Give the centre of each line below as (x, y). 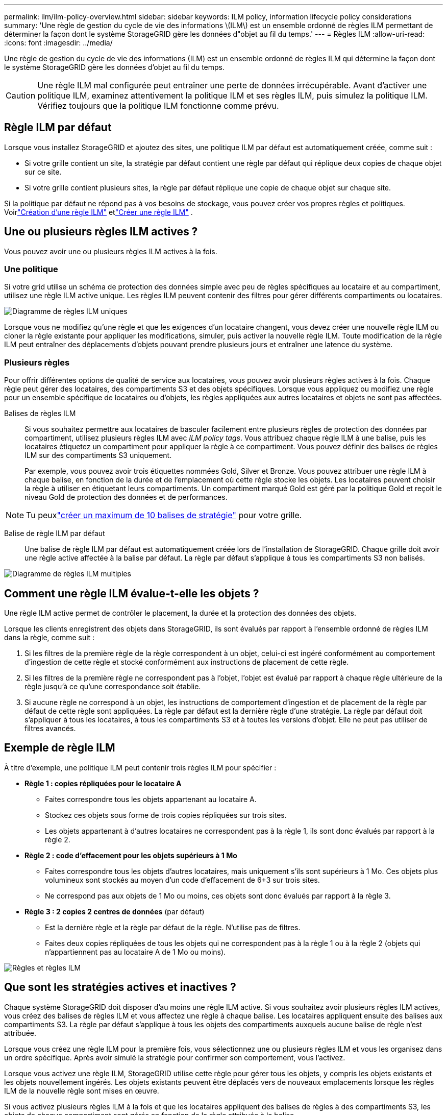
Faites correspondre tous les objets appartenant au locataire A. (151, 799)
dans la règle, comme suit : (49, 638)
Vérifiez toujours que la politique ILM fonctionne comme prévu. (158, 106)
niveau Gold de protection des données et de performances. (126, 497)
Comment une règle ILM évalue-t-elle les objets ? (132, 593)
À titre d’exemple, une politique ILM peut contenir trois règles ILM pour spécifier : (140, 767)
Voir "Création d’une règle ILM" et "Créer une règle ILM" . (98, 212)
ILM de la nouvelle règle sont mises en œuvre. (82, 1090)
